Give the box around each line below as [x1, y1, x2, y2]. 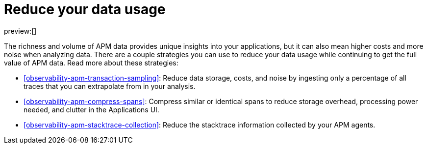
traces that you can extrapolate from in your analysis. [24, 82, 196, 90]
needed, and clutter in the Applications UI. [24, 105, 159, 114]
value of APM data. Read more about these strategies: [4, 58, 178, 67]
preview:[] [4, 26, 37, 35]
